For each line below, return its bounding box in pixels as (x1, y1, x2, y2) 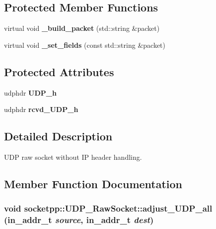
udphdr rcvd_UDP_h (4, 104, 78, 114)
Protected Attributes (4, 64, 114, 79)
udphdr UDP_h (4, 87, 57, 98)
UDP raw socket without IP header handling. (4, 151, 142, 162)
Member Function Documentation (4, 176, 183, 191)
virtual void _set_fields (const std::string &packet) (4, 39, 165, 50)
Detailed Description (4, 128, 113, 144)
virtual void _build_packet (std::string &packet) (4, 23, 160, 33)
